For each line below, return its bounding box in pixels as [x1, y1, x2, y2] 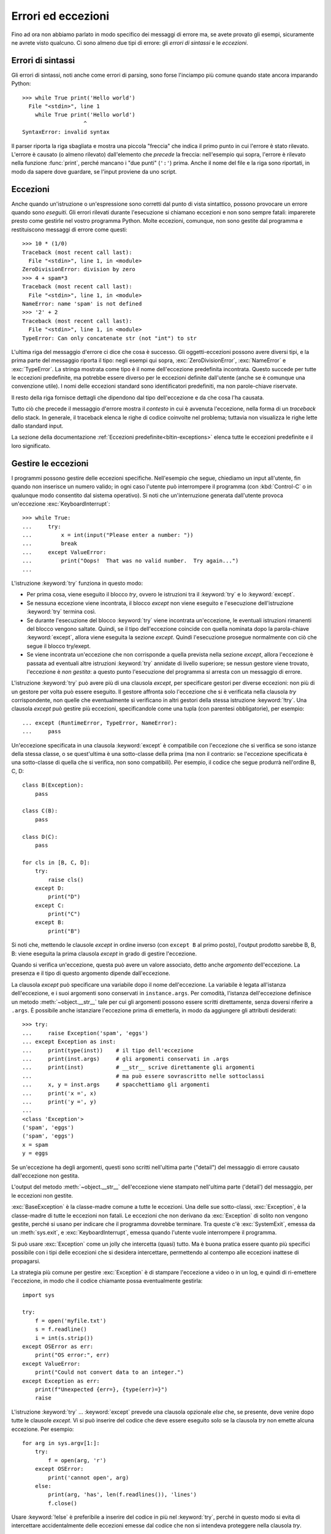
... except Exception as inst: [22, 1038, 116, 1046]
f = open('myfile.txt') [34, 1317, 107, 1324]
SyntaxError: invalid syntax [22, 129, 110, 136]
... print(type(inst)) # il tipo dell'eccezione [22, 1047, 194, 1054]
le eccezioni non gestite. [11, 1192, 74, 1199]
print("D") [48, 893, 81, 900]
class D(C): [22, 833, 58, 840]
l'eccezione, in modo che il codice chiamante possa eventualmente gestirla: [11, 1277, 203, 1285]
